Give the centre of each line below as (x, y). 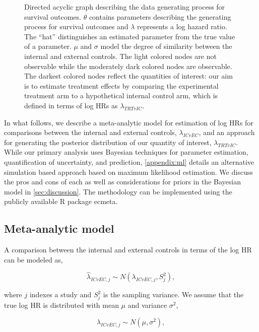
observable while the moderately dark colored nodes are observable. (128, 66)
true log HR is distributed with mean (61, 305)
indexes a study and (60, 294)
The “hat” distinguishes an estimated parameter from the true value (130, 36)
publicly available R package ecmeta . (61, 201)
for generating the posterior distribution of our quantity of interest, (108, 142)
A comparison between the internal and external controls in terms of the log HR (128, 250)
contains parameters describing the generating (160, 16)
